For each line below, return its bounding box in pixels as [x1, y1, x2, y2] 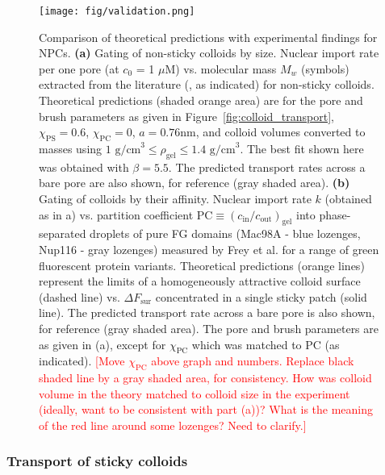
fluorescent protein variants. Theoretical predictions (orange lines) [39, 256, 365, 273]
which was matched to [191, 335, 302, 352]
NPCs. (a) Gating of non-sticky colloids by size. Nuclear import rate [39, 44, 379, 61]
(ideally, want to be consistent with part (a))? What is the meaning [39, 401, 374, 418]
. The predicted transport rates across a [168, 158, 366, 175]
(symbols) [301, 60, 349, 77]
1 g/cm [105, 144, 141, 156]
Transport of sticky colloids [6, 451, 188, 471]
